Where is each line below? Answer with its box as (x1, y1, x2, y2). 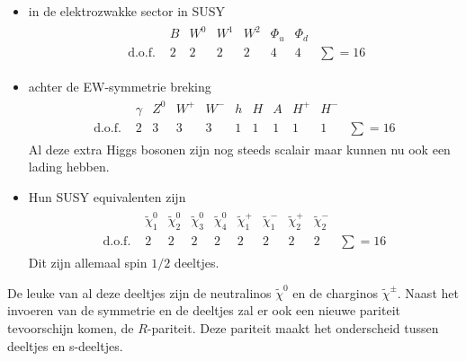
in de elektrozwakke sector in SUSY (28, 2, 226, 20)
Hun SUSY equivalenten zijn (28, 188, 186, 207)
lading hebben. (28, 157, 110, 176)
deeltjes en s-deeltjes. (7, 336, 123, 355)
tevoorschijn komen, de (7, 319, 134, 337)
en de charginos (292, 283, 378, 302)
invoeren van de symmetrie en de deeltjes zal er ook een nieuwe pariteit (7, 301, 400, 320)
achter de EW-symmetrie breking (28, 76, 211, 95)
